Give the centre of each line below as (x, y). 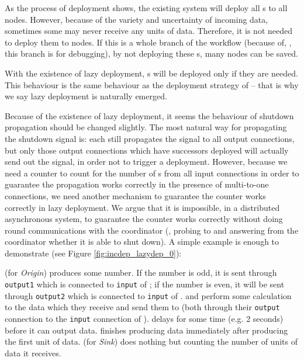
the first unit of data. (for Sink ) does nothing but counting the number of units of (151, 341)
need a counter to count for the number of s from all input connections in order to (152, 173)
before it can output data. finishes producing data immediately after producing (146, 330)
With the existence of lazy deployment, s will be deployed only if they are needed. (151, 73)
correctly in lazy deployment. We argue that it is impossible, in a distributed (142, 207)
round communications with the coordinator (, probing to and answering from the (152, 230)
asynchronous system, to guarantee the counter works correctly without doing (144, 219)
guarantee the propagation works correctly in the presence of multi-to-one (137, 184)
